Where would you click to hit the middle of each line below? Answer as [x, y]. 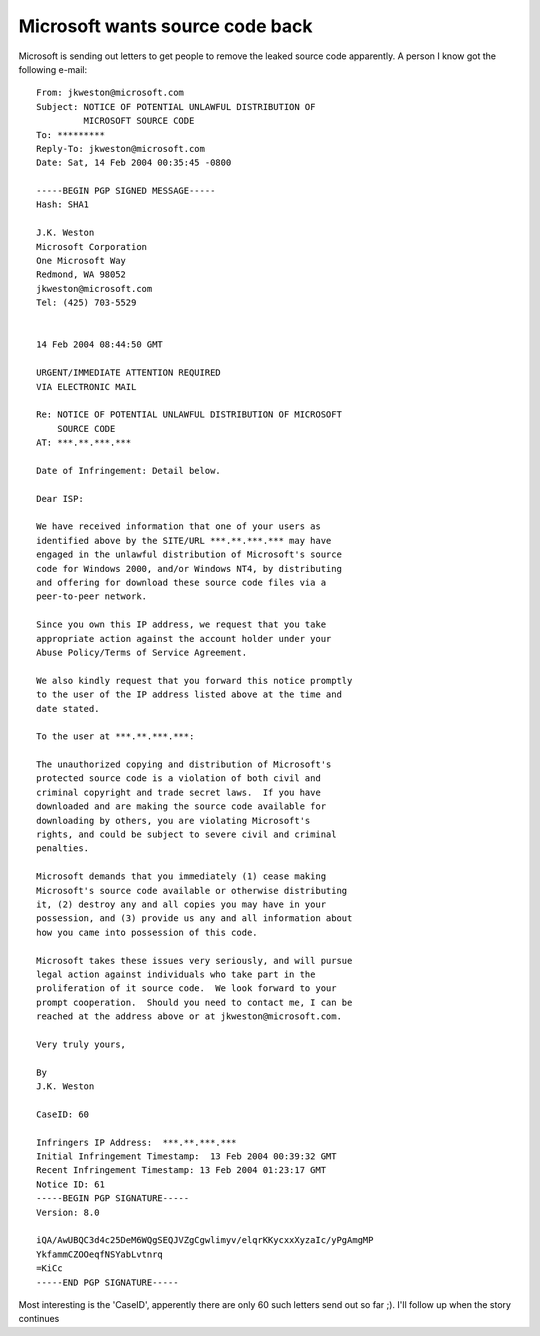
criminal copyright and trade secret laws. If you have [179, 792]
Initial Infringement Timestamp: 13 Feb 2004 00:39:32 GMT [186, 1156]
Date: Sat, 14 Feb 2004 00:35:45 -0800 [134, 163]
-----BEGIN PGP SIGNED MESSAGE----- [126, 191]
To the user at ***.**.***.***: [115, 736]
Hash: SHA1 [63, 204]
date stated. [68, 708]
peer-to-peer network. [92, 596]
